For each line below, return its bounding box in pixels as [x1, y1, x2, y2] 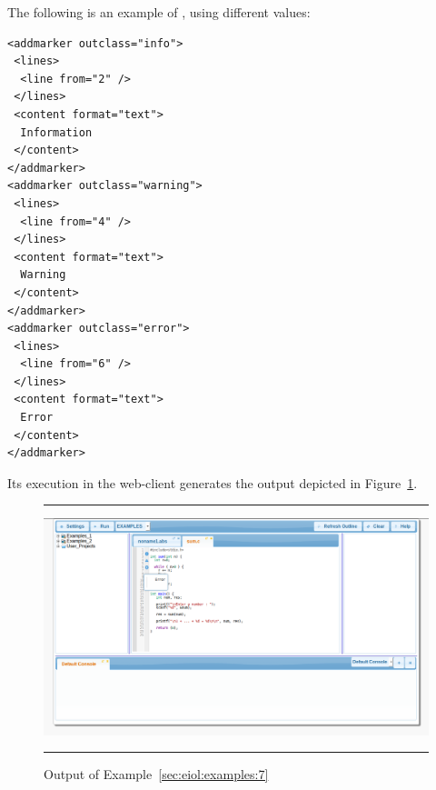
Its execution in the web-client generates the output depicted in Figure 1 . [7, 473, 418, 492]
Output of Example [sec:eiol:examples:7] [44, 765, 269, 784]
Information [20, 125, 93, 139]
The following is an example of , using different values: [7, 3, 311, 21]
